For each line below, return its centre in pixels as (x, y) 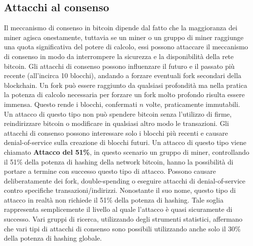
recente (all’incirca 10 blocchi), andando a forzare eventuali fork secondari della (123, 75)
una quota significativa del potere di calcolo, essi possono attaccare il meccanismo (126, 47)
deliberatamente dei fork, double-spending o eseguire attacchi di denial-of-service (125, 180)
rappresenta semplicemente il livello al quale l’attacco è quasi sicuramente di (118, 209)
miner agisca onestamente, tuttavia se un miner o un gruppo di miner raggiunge (124, 37)
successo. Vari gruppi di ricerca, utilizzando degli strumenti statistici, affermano (123, 219)
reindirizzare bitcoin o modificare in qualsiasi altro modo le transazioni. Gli (116, 123)
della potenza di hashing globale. (53, 238)
